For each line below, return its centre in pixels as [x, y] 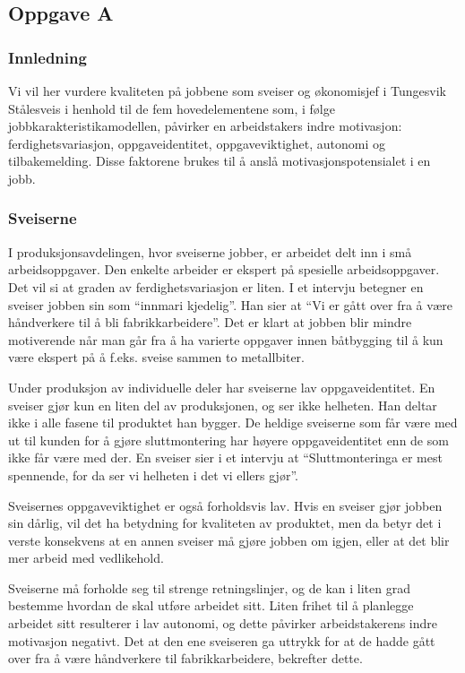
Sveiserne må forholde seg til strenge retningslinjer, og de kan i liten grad [209, 587]
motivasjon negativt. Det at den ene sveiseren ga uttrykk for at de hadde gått [222, 640]
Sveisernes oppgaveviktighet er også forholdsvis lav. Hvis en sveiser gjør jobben [225, 505]
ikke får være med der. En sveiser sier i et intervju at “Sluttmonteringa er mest [225, 457]
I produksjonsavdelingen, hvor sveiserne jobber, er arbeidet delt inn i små [210, 251]
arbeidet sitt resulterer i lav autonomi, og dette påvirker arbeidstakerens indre [223, 623]
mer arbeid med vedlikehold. [86, 558]
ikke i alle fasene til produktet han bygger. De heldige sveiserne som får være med [233, 423]
